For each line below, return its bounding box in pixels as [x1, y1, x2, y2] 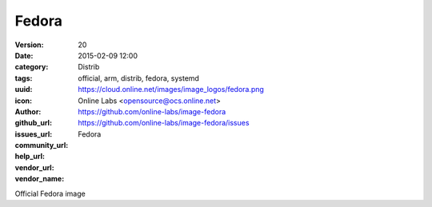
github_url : [14, 118, 52, 128]
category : [14, 62, 49, 72]
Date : [14, 50, 34, 60]
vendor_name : [14, 174, 65, 184]
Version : [14, 40, 44, 50]
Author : [14, 106, 42, 116]
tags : [14, 73, 33, 83]
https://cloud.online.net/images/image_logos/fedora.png [78, 85, 264, 94]
